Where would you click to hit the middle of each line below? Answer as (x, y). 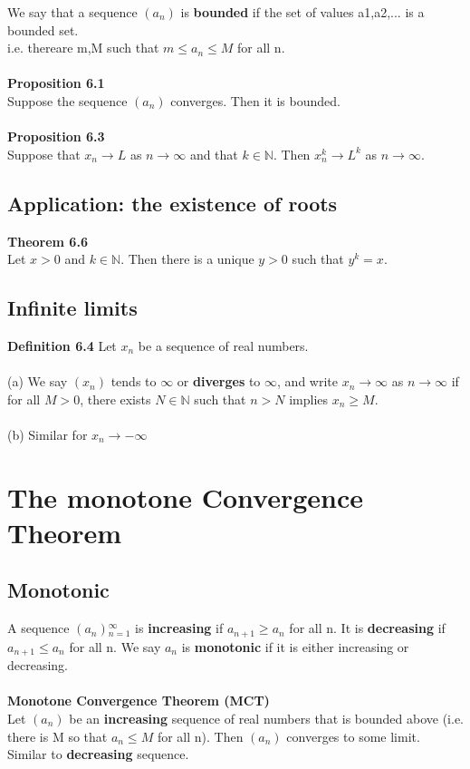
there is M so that (58, 736)
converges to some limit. (353, 736)
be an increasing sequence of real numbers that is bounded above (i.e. (266, 718)
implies (309, 399)
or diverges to (219, 381)
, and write (307, 381)
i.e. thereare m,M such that (83, 48)
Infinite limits (72, 308)
